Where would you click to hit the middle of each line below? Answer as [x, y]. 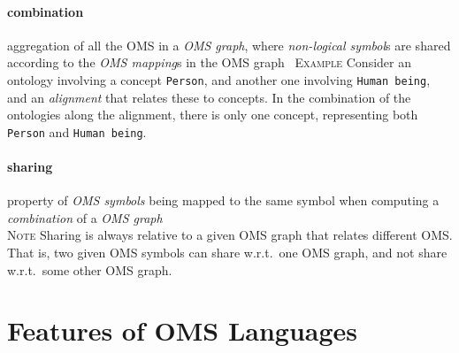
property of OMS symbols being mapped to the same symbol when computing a [223, 200]
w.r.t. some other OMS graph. [90, 269]
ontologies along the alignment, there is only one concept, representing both [213, 115]
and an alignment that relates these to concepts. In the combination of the [209, 97]
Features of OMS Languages [183, 330]
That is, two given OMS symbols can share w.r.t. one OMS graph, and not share [227, 253]
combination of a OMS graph [85, 217]
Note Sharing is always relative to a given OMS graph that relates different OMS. [230, 235]
